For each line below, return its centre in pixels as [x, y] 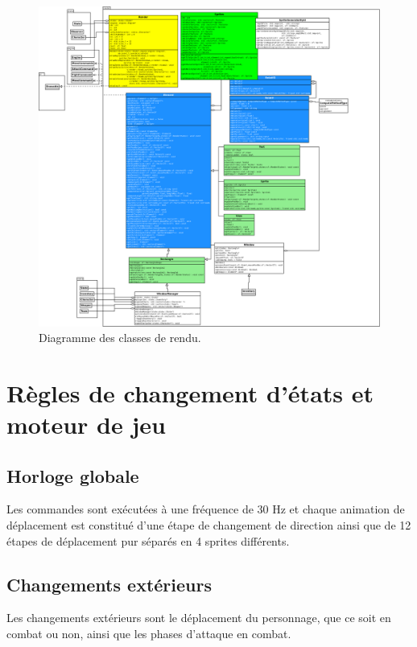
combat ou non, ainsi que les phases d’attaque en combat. [149, 634]
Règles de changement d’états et [190, 392]
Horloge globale [73, 475]
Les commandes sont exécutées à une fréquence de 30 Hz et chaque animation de [206, 509]
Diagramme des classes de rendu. [120, 338]
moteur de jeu [86, 424]
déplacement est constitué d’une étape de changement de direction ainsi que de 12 [209, 525]
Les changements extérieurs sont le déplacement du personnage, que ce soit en [199, 618]
